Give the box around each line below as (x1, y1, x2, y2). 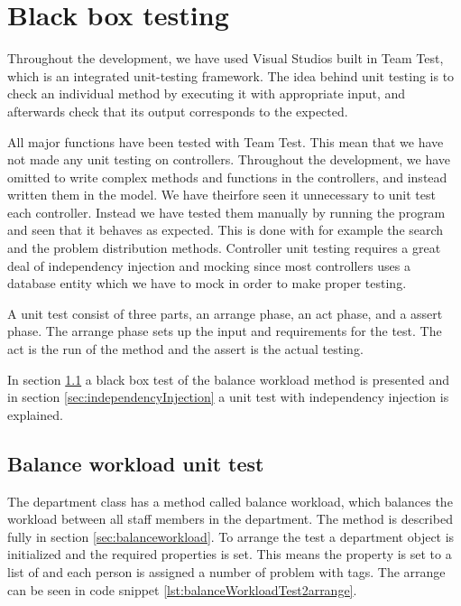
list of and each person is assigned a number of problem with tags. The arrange (7, 562, 446, 581)
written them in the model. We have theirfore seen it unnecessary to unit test (7, 185, 436, 204)
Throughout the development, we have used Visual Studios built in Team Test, (7, 49, 444, 68)
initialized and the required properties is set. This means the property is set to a (7, 545, 452, 564)
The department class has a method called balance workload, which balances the (7, 491, 453, 510)
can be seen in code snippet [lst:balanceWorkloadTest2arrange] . (7, 580, 357, 599)
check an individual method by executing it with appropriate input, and (7, 84, 406, 103)
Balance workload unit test (7, 449, 264, 477)
